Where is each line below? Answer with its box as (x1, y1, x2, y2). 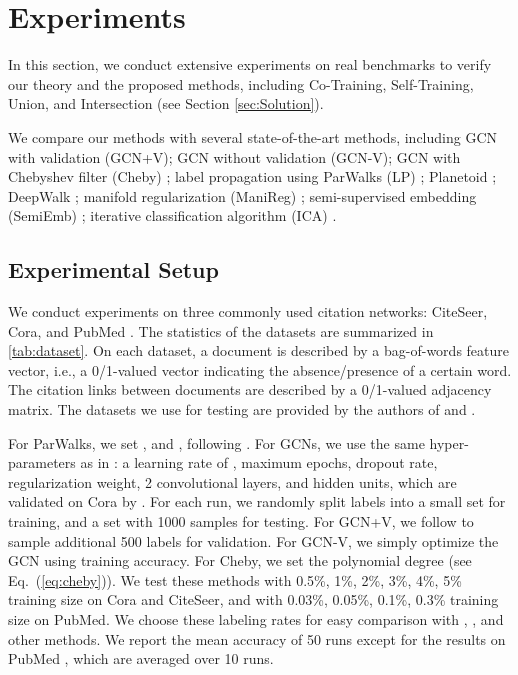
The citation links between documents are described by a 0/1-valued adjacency (8, 379, 492, 400)
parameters (8, 452, 76, 473)
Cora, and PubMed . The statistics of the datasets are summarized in (8, 320, 434, 341)
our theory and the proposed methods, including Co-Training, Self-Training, (8, 73, 474, 94)
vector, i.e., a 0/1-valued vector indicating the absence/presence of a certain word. (8, 359, 512, 380)
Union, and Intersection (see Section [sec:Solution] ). (8, 93, 324, 114)
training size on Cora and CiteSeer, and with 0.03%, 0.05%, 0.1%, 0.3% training (8, 589, 499, 610)
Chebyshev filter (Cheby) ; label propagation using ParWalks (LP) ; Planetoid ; (8, 166, 497, 187)
